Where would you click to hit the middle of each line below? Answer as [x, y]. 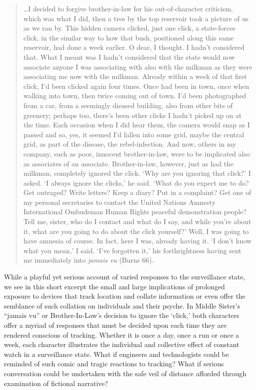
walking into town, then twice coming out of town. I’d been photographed [135, 96]
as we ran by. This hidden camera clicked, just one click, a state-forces [129, 28]
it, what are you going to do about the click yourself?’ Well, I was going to [136, 231]
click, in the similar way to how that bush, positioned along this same [128, 37]
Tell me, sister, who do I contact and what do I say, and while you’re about [137, 221]
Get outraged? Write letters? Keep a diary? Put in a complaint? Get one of [137, 192]
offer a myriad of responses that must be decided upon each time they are [115, 325]
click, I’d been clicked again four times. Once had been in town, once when [136, 86]
